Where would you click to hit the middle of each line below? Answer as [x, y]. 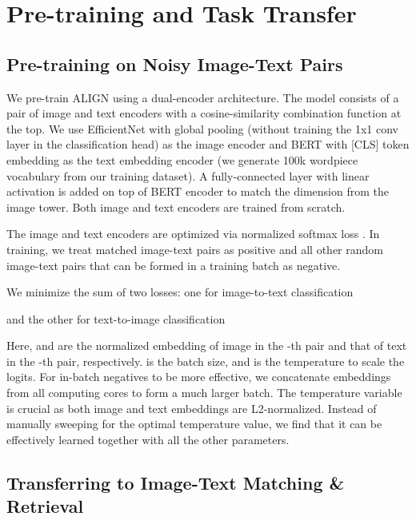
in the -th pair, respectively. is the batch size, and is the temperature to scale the [206, 361]
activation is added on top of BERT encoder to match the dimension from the [198, 191]
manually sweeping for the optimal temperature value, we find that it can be [194, 424]
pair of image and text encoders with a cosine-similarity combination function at [204, 113]
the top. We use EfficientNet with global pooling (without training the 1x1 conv [202, 128]
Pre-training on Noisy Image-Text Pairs [175, 64]
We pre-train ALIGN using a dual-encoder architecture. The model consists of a [203, 97]
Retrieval [45, 506]
